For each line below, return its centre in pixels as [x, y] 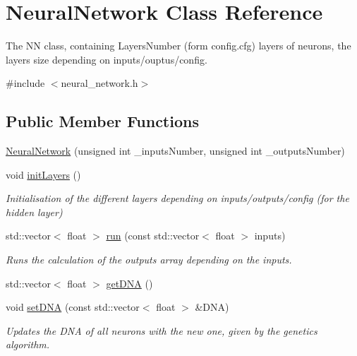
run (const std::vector [153, 236]
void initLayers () [43, 174]
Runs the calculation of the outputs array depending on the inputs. [149, 260]
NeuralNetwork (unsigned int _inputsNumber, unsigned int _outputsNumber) [175, 151]
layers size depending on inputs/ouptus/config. [107, 59]
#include [25, 83]
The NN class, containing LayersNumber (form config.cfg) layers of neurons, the [178, 46]
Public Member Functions [102, 121]
